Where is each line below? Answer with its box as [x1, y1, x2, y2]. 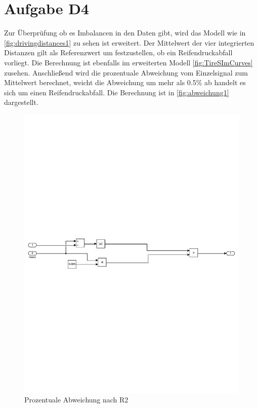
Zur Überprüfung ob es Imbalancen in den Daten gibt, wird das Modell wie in [4, 27, 246, 38]
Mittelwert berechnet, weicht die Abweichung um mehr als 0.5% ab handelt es [4, 77, 246, 88]
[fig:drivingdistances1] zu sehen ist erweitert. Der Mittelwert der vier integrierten [4, 37, 254, 48]
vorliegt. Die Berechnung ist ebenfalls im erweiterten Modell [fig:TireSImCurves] [4, 57, 253, 67]
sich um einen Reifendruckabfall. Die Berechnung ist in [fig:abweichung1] [4, 87, 229, 97]
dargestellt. [4, 97, 38, 107]
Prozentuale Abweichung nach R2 [24, 394, 128, 405]
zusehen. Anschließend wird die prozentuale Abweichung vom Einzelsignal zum [4, 67, 248, 78]
